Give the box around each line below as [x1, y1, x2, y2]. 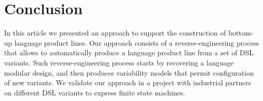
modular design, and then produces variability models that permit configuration [4, 67, 254, 78]
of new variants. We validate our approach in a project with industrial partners [4, 77, 251, 88]
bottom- [228, 27, 254, 38]
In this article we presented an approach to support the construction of [4, 27, 226, 38]
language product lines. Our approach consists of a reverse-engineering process [14, 37, 259, 48]
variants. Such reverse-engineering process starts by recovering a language [4, 57, 234, 68]
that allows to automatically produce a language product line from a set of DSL [4, 47, 254, 58]
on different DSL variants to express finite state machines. [4, 87, 186, 97]
